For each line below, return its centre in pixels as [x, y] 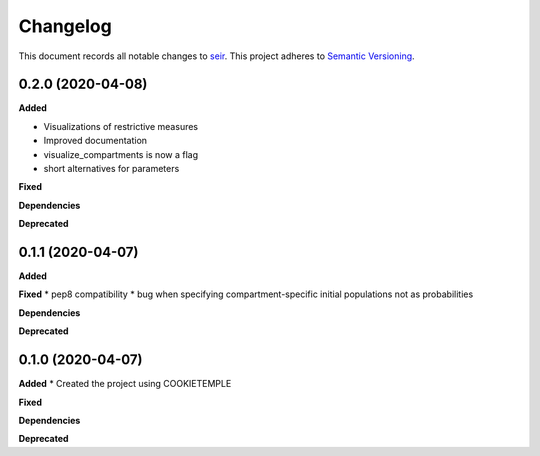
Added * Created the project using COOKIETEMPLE [125, 384]
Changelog [65, 26]
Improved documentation [95, 141]
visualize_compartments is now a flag [121, 154]
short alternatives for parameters [111, 169]
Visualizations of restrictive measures [121, 126]
